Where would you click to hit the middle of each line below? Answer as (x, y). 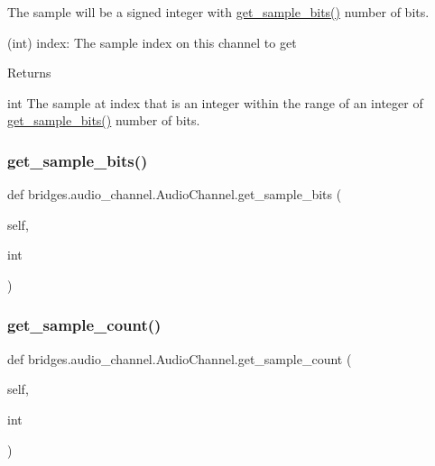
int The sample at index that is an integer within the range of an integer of (215, 102)
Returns (29, 73)
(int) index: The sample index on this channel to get (152, 42)
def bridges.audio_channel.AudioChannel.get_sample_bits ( (175, 194)
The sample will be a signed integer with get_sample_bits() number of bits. (218, 12)
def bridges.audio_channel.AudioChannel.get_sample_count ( (180, 358)
